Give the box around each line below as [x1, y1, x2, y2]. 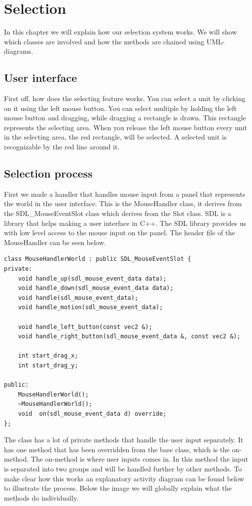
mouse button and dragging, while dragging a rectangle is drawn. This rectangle [4, 112, 246, 123]
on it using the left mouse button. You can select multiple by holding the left [4, 103, 237, 113]
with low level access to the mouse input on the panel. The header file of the [4, 227, 235, 238]
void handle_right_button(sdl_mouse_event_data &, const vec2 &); [18, 333, 241, 340]
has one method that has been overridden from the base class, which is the [4, 444, 230, 454]
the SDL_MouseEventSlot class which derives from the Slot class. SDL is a [4, 208, 231, 218]
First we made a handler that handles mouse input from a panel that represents [4, 188, 246, 199]
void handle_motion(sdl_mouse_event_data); [18, 304, 163, 311]
